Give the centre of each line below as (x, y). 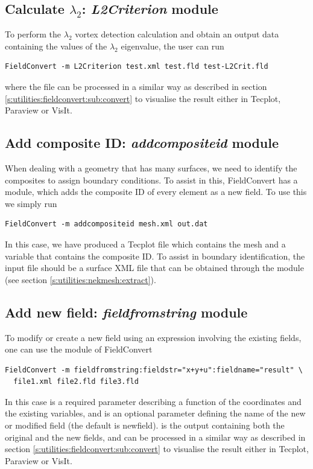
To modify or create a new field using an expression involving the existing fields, (153, 337)
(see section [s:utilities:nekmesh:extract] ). (81, 279)
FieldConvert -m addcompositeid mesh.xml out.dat (106, 224)
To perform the (33, 34)
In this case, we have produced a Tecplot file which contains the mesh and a (145, 244)
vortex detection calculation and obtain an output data (177, 34)
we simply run (31, 203)
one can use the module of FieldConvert (79, 349)
